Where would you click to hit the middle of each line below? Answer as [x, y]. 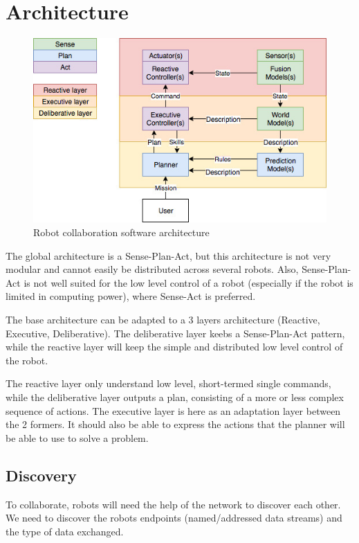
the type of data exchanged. [65, 531]
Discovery [41, 475]
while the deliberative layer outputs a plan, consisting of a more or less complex [175, 397]
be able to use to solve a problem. [77, 437]
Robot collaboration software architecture [121, 232]
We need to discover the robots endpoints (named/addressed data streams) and [174, 518]
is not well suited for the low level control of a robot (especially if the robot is [188, 282]
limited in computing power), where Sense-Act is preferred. [131, 296]
